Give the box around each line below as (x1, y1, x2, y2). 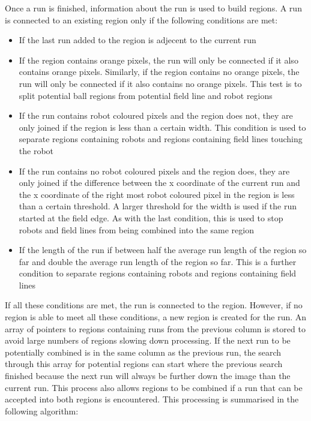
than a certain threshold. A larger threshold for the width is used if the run (19, 200, 297, 212)
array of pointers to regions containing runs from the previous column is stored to (5, 322, 306, 335)
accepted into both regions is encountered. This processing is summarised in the (5, 393, 299, 405)
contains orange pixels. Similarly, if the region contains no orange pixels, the (19, 65, 300, 78)
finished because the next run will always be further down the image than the (5, 369, 291, 382)
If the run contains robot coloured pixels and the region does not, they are (19, 109, 293, 122)
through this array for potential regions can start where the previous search (5, 357, 283, 370)
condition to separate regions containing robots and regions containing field (19, 267, 297, 279)
